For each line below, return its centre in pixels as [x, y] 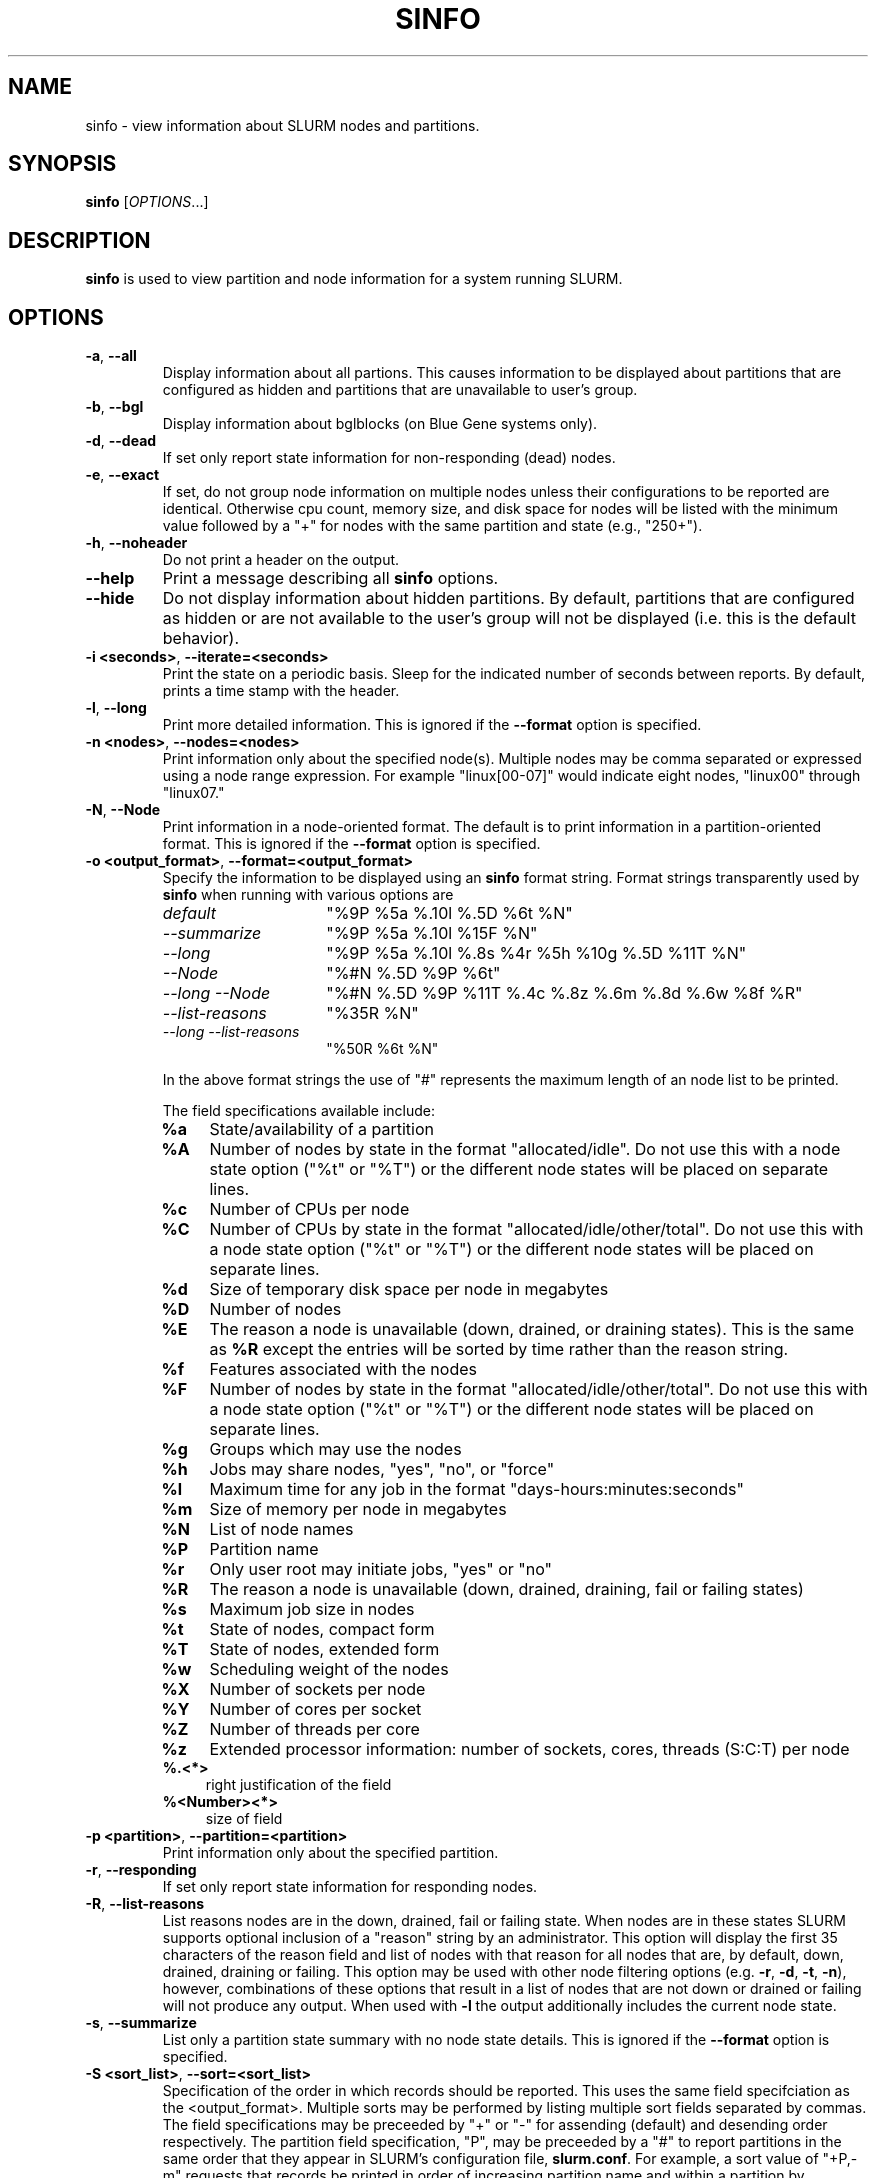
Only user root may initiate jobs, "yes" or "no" [381, 1569]
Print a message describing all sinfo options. [330, 578]
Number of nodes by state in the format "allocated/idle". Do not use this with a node [525, 1149]
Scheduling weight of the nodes [329, 1669]
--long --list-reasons [231, 1032]
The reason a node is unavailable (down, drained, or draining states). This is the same [532, 1329]
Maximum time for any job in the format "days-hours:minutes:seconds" [476, 1489]
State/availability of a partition [322, 1129]
